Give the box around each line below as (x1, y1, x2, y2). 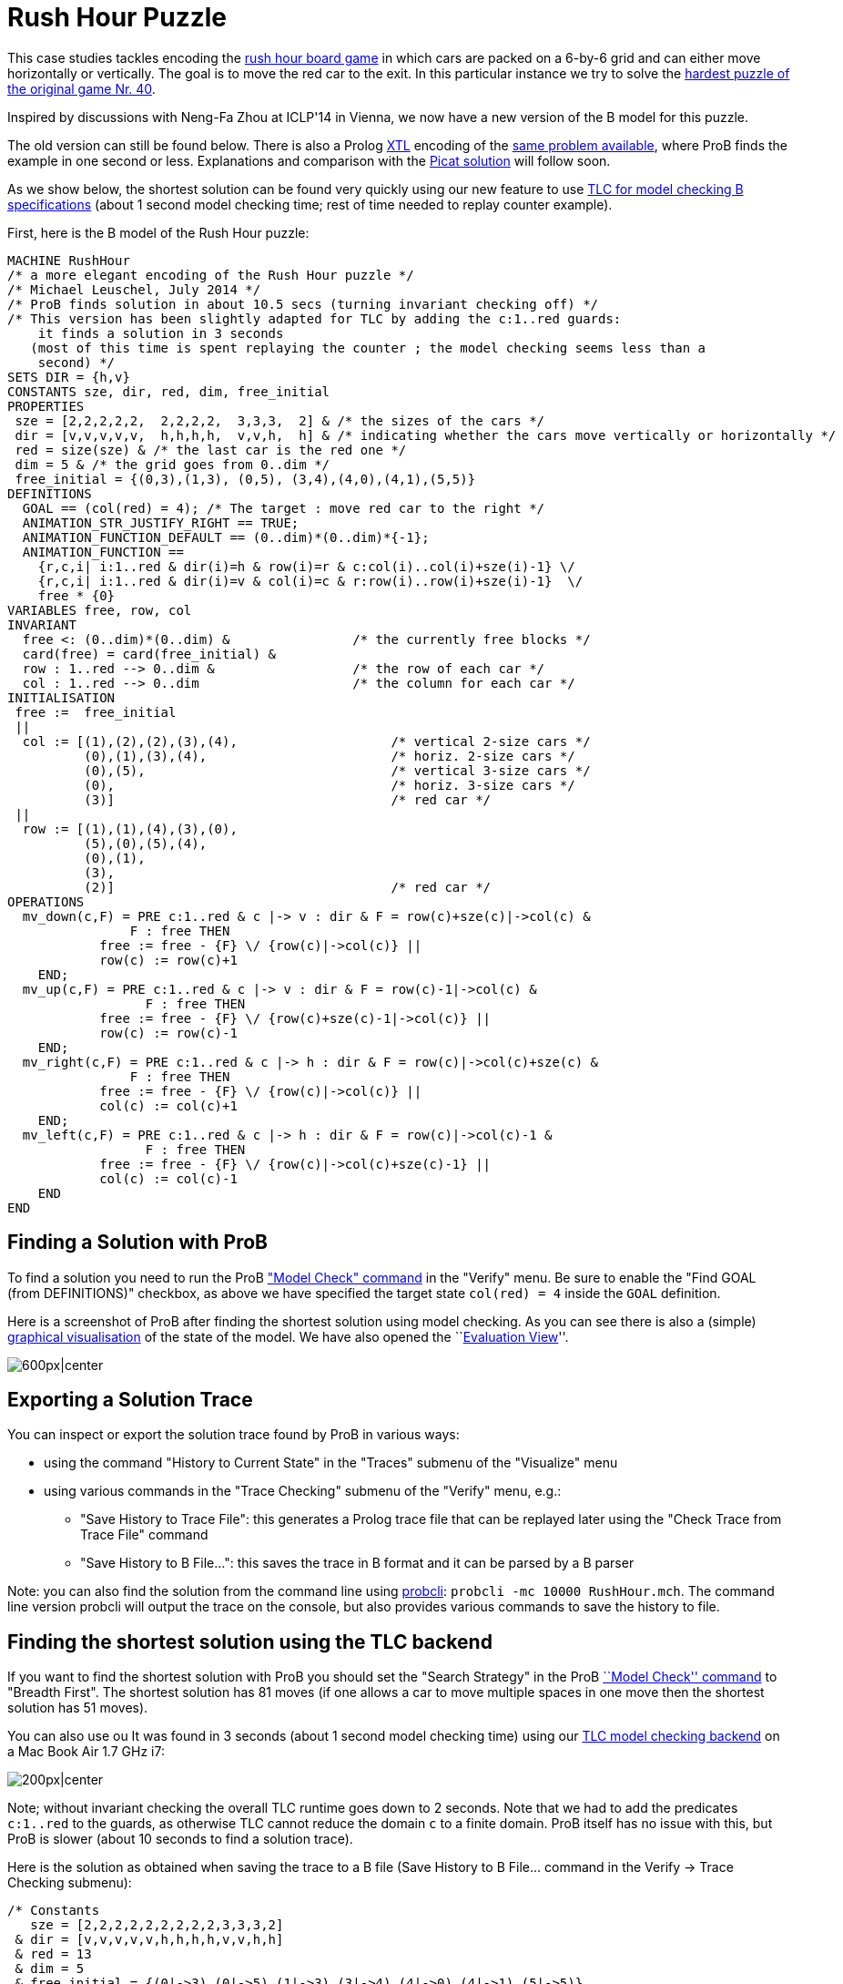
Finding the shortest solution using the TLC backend (7, 1630, 493, 1653)
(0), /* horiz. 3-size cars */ (84, 777, 575, 793)
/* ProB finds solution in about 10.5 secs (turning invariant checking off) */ (7, 296, 599, 312)
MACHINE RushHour (7, 252, 130, 268)
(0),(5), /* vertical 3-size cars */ (84, 762, 591, 778)
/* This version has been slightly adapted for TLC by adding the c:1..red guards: (7, 311, 622, 326)
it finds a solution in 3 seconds (37, 325, 284, 341)
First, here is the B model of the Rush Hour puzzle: (7, 224, 310, 240)
